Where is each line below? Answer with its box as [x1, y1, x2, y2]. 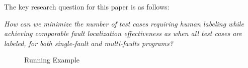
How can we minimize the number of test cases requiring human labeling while [4, 18, 244, 28]
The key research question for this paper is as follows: [4, 1, 170, 11]
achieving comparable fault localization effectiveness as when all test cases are [4, 28, 242, 38]
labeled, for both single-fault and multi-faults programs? [4, 37, 173, 48]
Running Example [24, 54, 80, 65]
